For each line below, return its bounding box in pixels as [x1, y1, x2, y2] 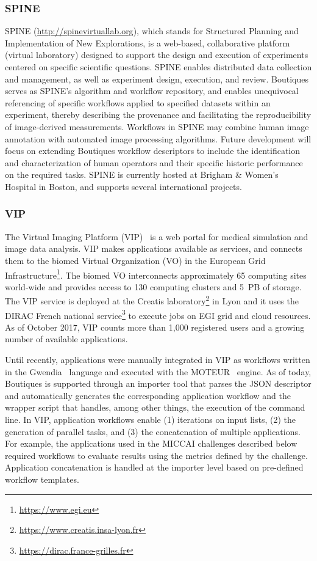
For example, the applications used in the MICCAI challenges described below [5, 437, 297, 450]
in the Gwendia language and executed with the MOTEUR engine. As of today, [5, 365, 312, 378]
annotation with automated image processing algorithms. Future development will [5, 132, 312, 145]
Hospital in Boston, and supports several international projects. [5, 180, 242, 193]
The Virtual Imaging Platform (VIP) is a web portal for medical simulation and [5, 230, 308, 243]
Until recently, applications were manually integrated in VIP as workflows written [5, 353, 310, 366]
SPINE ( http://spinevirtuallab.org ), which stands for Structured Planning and [5, 24, 299, 37]
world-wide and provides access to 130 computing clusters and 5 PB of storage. [5, 280, 302, 293]
